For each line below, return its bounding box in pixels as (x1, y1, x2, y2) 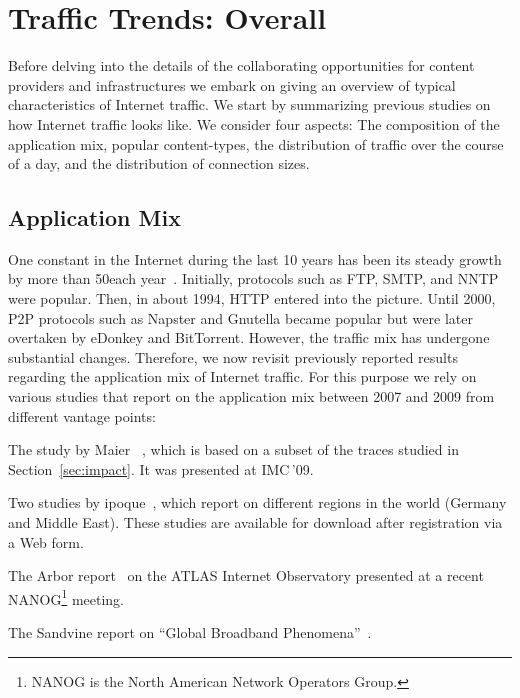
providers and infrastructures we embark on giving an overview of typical (8, 74, 456, 95)
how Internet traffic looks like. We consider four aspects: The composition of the (8, 113, 500, 134)
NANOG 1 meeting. (8, 585, 125, 609)
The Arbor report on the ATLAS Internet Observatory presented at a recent (8, 565, 484, 586)
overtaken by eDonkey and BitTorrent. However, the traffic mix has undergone (8, 327, 490, 348)
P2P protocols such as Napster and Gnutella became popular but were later (8, 307, 473, 328)
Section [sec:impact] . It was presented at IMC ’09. (8, 458, 314, 479)
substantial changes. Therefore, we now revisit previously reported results (8, 346, 458, 367)
